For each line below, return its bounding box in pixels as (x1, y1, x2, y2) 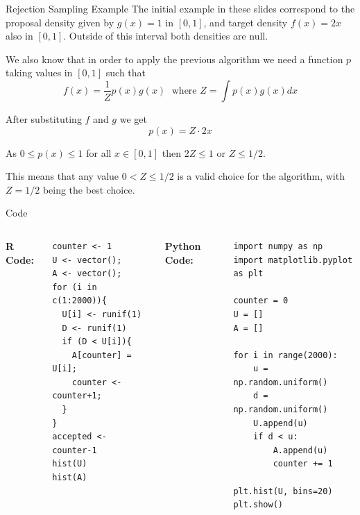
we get (119, 111, 147, 126)
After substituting (6, 111, 82, 126)
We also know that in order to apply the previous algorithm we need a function (6, 51, 343, 66)
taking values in (6, 65, 73, 80)
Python (164, 238, 201, 253)
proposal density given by (6, 15, 114, 29)
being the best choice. (42, 182, 135, 196)
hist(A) (52, 473, 87, 483)
